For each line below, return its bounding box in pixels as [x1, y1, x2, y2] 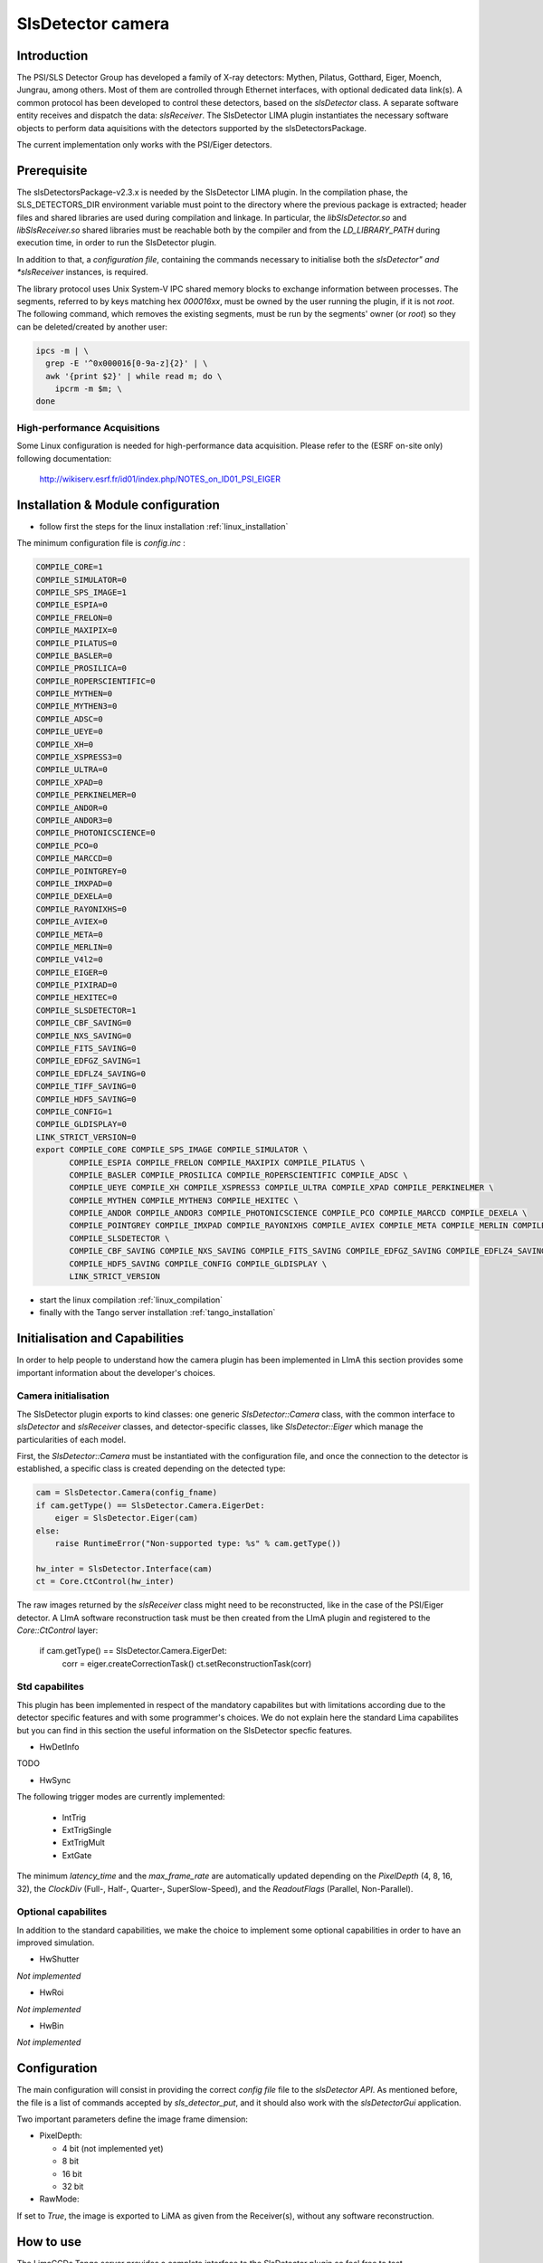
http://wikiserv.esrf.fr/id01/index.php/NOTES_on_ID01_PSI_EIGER [39, 473, 281, 484]
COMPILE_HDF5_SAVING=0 [35, 1093, 137, 1104]
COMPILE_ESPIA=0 [35, 600, 109, 610]
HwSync [39, 1774, 71, 1785]
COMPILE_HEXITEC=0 [35, 992, 118, 1003]
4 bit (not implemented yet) [62, 2143, 164, 2153]
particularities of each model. [16, 1434, 127, 1445]
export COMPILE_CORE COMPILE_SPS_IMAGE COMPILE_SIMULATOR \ [35, 1145, 309, 1155]
